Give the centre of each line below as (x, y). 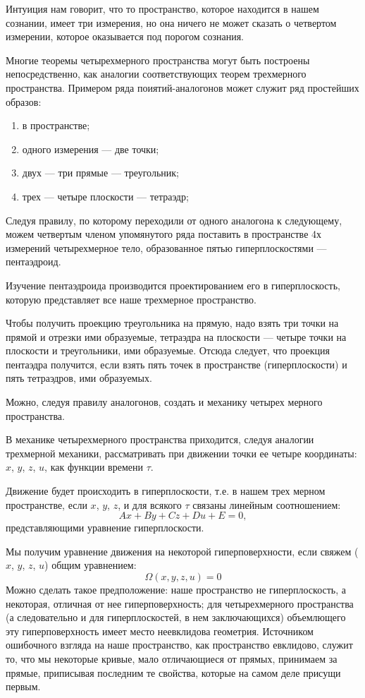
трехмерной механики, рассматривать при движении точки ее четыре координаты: (181, 453)
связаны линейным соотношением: (267, 504)
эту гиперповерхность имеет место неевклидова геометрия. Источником (160, 631)
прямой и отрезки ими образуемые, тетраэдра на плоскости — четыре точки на (176, 336)
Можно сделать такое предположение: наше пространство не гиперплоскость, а (176, 589)
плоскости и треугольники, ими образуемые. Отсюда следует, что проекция (168, 350)
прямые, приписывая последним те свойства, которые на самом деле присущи (173, 672)
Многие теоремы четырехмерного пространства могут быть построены (158, 60)
